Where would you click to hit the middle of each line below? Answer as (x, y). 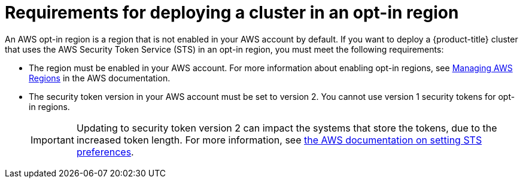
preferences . (105, 152)
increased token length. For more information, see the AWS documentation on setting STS (279, 140)
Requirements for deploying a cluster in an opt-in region (232, 13)
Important (52, 140)
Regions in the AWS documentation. (100, 78)
